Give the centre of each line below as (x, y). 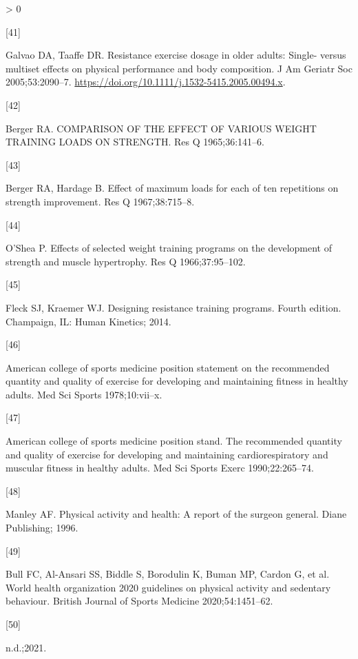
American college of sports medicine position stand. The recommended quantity (174, 441)
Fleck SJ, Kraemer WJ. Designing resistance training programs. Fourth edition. (173, 307)
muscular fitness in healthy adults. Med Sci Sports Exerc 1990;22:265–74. (160, 468)
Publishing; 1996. (42, 528)
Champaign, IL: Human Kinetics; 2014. (88, 321)
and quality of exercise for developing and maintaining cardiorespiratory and (167, 454)
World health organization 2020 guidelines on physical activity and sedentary (168, 587)
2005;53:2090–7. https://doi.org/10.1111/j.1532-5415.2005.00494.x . (146, 82)
